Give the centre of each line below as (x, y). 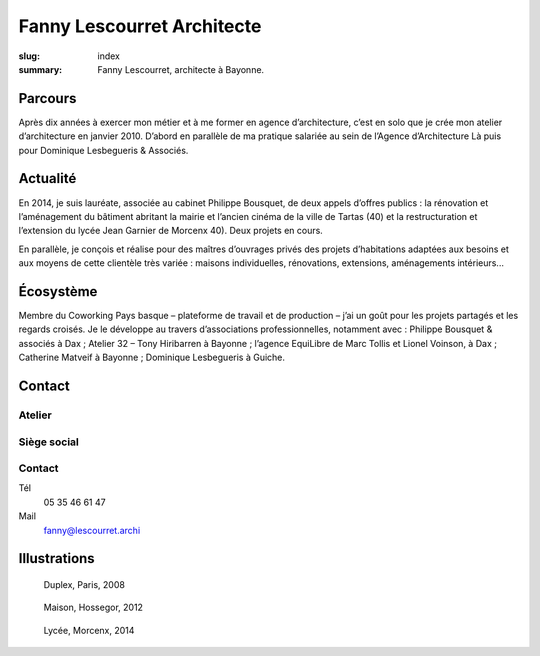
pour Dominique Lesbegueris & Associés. (103, 150)
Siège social (49, 442)
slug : (29, 56)
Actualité (47, 178)
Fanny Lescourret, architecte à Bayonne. (181, 69)
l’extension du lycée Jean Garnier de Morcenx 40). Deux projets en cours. (171, 231)
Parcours (47, 98)
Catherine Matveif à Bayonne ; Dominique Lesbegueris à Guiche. (151, 357)
